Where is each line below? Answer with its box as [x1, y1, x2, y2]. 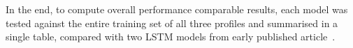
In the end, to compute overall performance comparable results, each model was [6, 2, 348, 16]
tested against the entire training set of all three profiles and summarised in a [6, 15, 338, 30]
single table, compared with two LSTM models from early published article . [6, 29, 336, 44]
